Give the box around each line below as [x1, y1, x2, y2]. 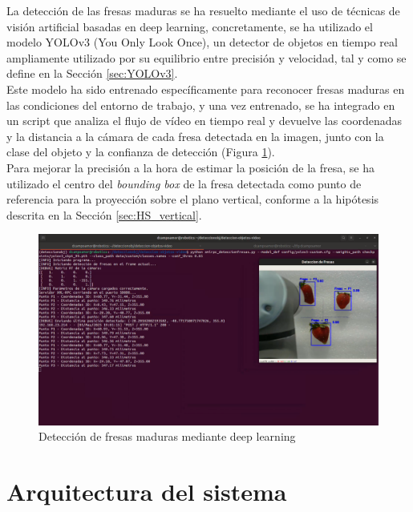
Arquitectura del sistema [6, 475, 287, 508]
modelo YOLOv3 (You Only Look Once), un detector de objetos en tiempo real [6, 34, 398, 50]
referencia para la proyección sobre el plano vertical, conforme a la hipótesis [6, 191, 379, 208]
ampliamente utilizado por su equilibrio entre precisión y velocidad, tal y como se [6, 49, 407, 66]
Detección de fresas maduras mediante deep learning [38, 428, 296, 445]
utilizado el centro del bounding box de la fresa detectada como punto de [6, 175, 362, 191]
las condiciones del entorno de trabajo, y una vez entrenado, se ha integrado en [6, 96, 395, 113]
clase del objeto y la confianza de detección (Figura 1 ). [6, 143, 275, 160]
